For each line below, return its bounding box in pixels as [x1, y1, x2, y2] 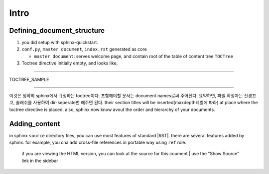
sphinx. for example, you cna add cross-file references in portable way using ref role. [9, 139, 187, 146]
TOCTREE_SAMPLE [9, 76, 49, 82]
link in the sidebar [21, 158, 58, 164]
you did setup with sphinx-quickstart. [21, 40, 98, 46]
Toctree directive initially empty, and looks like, [21, 60, 118, 66]
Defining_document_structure [9, 26, 105, 35]
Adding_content [9, 119, 60, 128]
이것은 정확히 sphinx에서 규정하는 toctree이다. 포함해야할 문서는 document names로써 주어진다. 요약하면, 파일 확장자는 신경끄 [9, 93, 257, 99]
